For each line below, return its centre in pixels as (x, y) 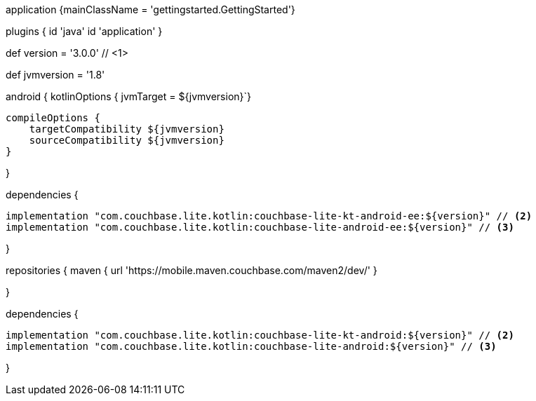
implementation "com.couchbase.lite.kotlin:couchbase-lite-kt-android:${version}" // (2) (260, 335)
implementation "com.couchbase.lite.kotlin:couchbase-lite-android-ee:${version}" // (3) (260, 227)
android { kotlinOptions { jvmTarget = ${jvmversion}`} (129, 96)
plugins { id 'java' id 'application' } (84, 31)
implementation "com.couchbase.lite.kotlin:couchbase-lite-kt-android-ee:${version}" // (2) (269, 216)
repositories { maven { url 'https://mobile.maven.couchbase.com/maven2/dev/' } (192, 270)
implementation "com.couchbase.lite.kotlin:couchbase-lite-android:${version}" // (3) (251, 346)
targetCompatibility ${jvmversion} (127, 129)
